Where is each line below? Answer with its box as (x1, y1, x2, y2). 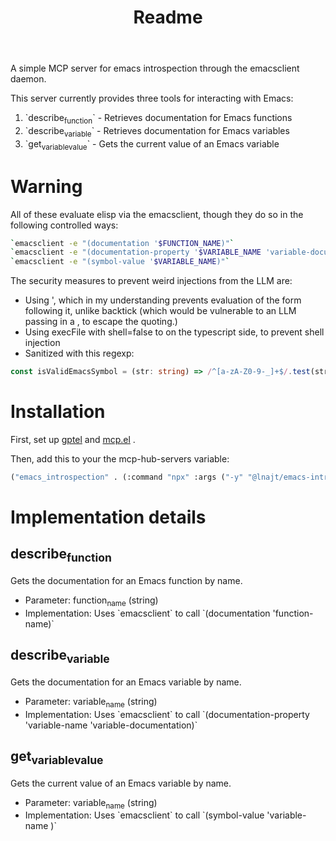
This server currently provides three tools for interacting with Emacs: (10, 92, 294, 105)
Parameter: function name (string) (24, 594, 159, 608)
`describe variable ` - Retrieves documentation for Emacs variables (24, 124, 290, 139)
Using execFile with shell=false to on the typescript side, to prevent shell (24, 326, 325, 338)
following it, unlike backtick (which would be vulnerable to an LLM (24, 305, 297, 317)
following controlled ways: (10, 219, 119, 231)
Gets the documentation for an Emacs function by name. (10, 575, 243, 587)
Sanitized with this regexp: (24, 347, 135, 360)
